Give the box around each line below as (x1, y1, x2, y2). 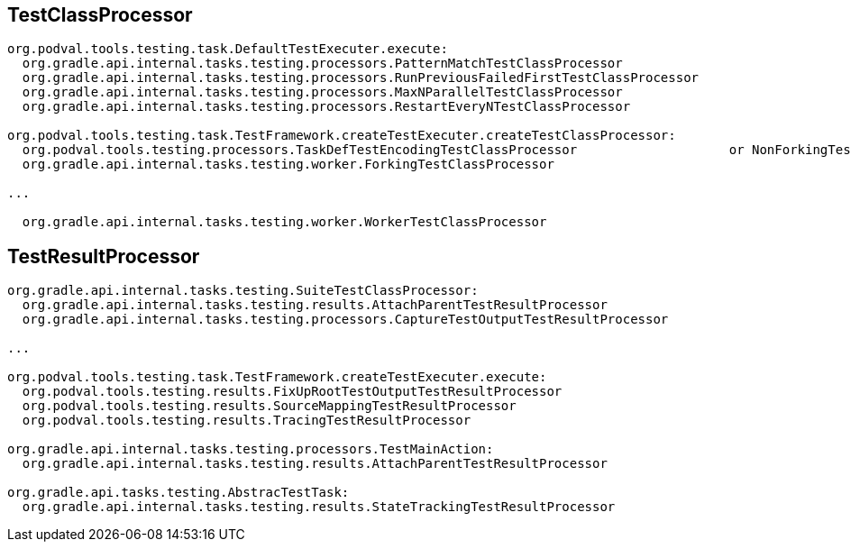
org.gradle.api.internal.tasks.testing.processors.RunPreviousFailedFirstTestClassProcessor (22, 70, 700, 86)
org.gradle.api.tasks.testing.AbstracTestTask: (7, 485, 350, 500)
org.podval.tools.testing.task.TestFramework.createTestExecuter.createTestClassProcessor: (7, 128, 676, 143)
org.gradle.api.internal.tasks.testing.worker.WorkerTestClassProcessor (22, 215, 547, 230)
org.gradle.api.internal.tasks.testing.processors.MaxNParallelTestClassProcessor (22, 85, 623, 100)
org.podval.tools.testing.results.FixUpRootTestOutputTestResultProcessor (22, 384, 563, 399)
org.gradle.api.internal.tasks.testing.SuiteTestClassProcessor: (7, 283, 479, 298)
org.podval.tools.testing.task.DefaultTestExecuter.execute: (7, 41, 448, 57)
